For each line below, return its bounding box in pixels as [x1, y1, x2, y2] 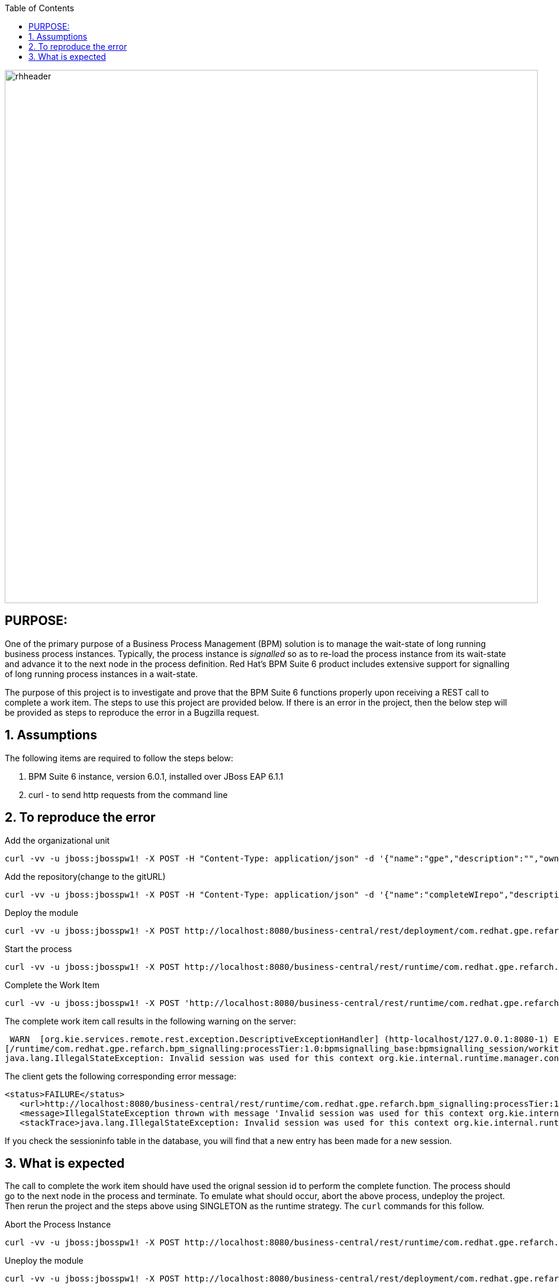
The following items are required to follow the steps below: [5, 752, 233, 763]
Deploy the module [5, 907, 79, 918]
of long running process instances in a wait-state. [5, 668, 198, 679]
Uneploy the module [5, 1255, 83, 1266]
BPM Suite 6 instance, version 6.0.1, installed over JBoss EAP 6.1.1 [28, 771, 284, 781]
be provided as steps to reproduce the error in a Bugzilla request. [5, 707, 259, 717]
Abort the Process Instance [5, 1219, 111, 1230]
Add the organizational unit [5, 835, 110, 845]
